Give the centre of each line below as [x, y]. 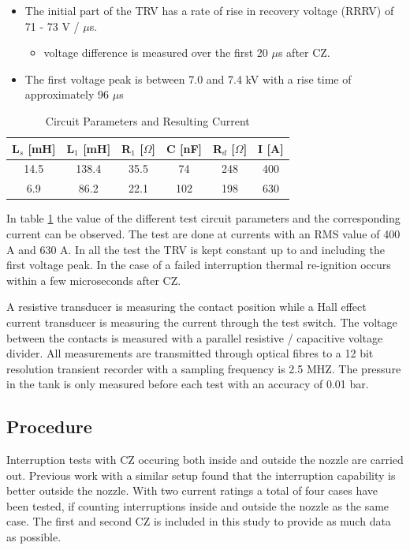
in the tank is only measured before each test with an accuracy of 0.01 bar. [188, 384]
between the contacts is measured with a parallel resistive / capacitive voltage [195, 337]
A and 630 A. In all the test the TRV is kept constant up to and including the [196, 249]
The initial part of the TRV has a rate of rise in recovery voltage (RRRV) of [209, 10]
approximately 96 [67, 94]
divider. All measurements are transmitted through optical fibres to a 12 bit [190, 353]
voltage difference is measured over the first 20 [156, 52]
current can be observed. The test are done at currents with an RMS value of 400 [203, 233]
